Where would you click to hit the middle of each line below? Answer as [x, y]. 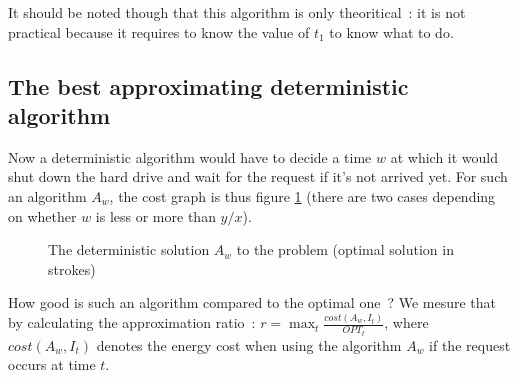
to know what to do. [391, 31]
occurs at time [52, 364]
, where [406, 322]
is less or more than [155, 215]
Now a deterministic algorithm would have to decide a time [190, 156]
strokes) [72, 268]
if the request [470, 344]
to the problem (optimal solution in [345, 249]
